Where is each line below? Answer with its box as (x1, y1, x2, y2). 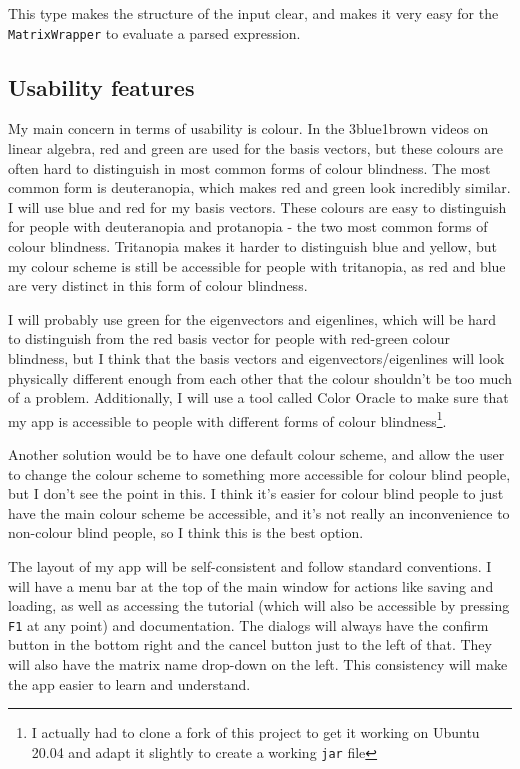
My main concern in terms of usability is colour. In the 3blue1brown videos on (8, 118, 489, 139)
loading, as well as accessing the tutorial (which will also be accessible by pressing (8, 595, 510, 616)
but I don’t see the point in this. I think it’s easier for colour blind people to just (8, 483, 504, 504)
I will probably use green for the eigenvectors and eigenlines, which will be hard (8, 308, 497, 329)
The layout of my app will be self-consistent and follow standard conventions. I (8, 555, 492, 576)
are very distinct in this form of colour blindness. (8, 275, 308, 296)
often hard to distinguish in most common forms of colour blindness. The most (8, 157, 491, 178)
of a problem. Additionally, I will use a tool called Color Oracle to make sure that (8, 387, 509, 408)
